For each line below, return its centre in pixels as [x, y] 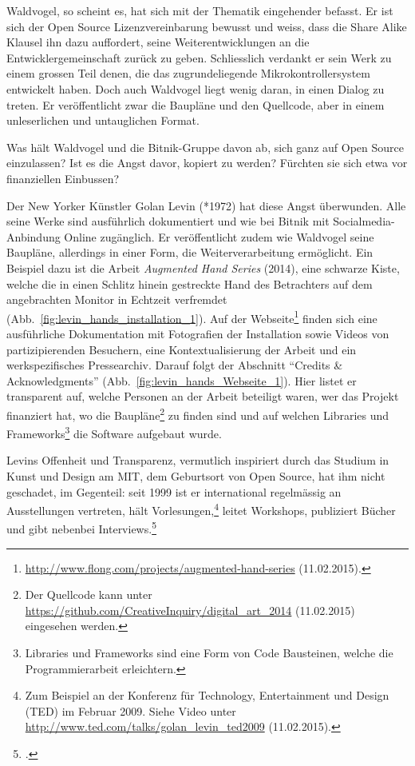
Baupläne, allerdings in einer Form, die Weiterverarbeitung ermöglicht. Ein [190, 252]
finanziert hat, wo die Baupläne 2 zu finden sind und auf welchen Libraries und [198, 413]
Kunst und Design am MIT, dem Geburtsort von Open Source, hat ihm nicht [196, 476]
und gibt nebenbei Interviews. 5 [81, 528]
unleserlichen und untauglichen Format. [103, 120]
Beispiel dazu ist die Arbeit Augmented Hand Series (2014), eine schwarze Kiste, [203, 267]
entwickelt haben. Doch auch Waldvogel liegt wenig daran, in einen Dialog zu [196, 88]
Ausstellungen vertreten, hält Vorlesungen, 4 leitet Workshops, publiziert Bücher [201, 509]
